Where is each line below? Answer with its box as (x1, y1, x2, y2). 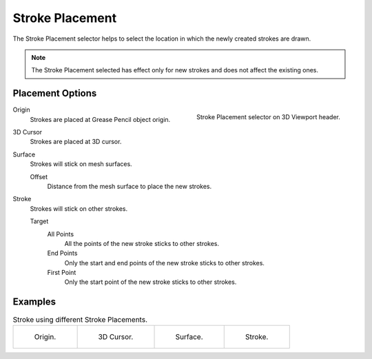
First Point (47, 269, 76, 277)
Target (30, 217, 49, 225)
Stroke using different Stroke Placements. (12, 314, 148, 324)
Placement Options (12, 88, 97, 99)
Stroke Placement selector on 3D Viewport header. (196, 113, 340, 121)
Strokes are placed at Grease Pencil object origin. (30, 115, 171, 123)
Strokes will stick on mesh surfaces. (30, 160, 132, 168)
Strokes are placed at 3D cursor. (30, 138, 122, 146)
